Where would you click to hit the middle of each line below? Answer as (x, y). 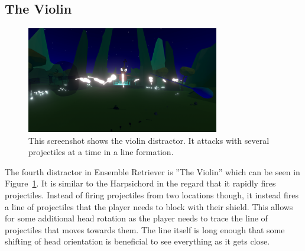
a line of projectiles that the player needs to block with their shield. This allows (149, 206)
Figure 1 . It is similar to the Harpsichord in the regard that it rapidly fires (140, 183)
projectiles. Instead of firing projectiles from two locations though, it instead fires (152, 194)
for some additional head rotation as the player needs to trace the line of (136, 218)
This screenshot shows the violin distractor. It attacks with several (149, 140)
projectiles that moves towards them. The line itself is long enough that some (145, 229)
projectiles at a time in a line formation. (101, 152)
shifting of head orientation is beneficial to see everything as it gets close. (137, 241)
